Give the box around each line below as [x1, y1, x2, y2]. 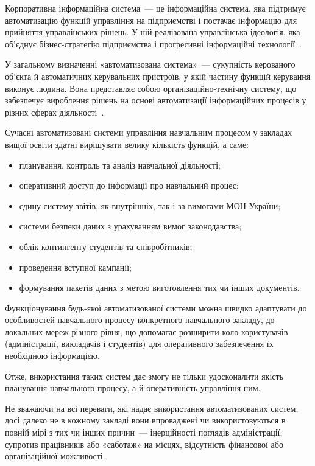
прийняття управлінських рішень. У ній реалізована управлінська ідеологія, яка [5, 26, 300, 38]
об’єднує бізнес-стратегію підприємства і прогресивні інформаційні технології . [5, 37, 302, 50]
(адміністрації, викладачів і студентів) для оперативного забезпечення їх [5, 337, 274, 350]
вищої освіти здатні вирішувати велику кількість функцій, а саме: [5, 137, 249, 150]
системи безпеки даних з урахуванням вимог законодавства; [19, 220, 242, 232]
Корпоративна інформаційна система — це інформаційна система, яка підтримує [5, 2, 306, 14]
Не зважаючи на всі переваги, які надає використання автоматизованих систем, [5, 402, 299, 414]
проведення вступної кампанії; [19, 260, 132, 273]
